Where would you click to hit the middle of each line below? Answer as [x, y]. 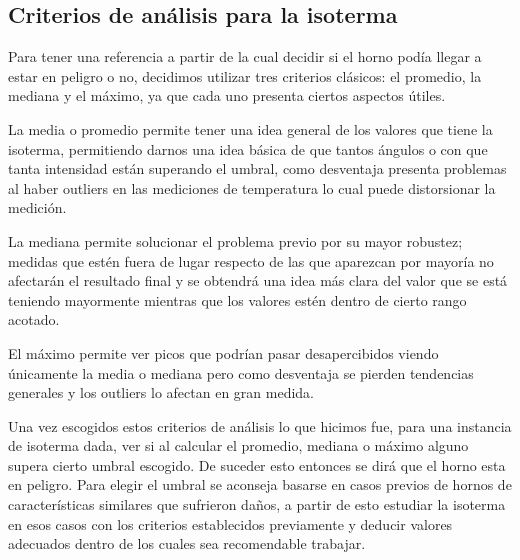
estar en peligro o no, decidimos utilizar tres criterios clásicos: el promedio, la [245, 75]
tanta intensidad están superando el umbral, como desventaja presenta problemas [257, 168]
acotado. [34, 319]
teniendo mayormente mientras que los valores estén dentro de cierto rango [237, 299]
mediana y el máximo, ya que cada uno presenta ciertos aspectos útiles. [227, 95]
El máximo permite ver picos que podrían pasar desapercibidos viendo [223, 352]
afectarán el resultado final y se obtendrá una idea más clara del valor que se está [258, 280]
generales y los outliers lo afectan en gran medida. [161, 392]
